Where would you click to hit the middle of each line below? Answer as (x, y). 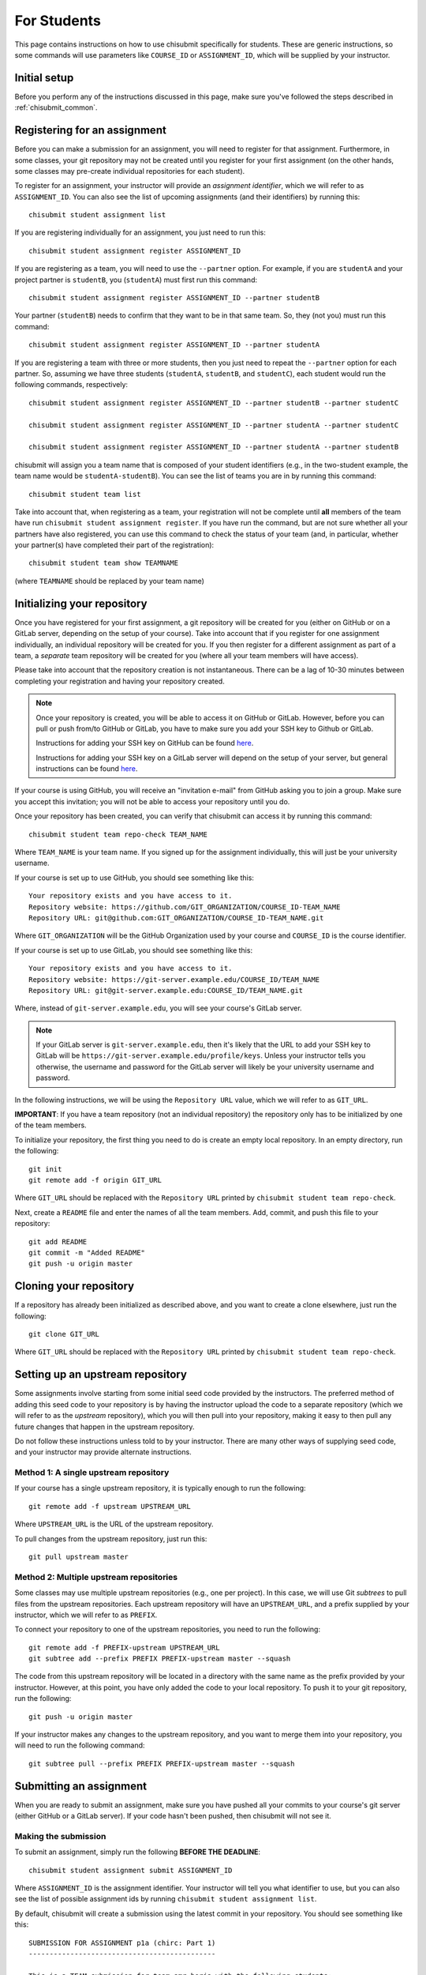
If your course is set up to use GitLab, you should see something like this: (133, 950)
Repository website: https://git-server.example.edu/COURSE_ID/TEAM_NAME (174, 979)
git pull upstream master (79, 1557)
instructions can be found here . (87, 769)
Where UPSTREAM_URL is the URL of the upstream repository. (114, 1524)
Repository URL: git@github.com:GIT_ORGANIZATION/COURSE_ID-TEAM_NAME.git (176, 918)
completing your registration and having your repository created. (120, 681)
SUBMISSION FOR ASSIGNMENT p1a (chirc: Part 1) (122, 1943)
